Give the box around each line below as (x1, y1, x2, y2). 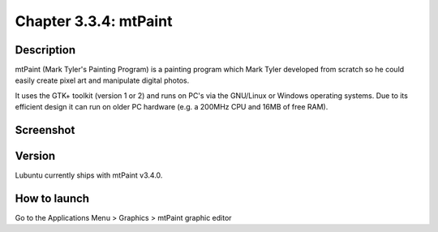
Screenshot (15, 123, 75, 137)
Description (15, 43, 76, 57)
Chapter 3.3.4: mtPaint (15, 12, 173, 30)
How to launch (15, 191, 89, 205)
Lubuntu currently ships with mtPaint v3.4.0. (15, 170, 163, 180)
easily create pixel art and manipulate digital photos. (15, 75, 190, 85)
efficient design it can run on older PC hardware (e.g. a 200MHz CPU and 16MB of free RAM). (15, 102, 328, 112)
